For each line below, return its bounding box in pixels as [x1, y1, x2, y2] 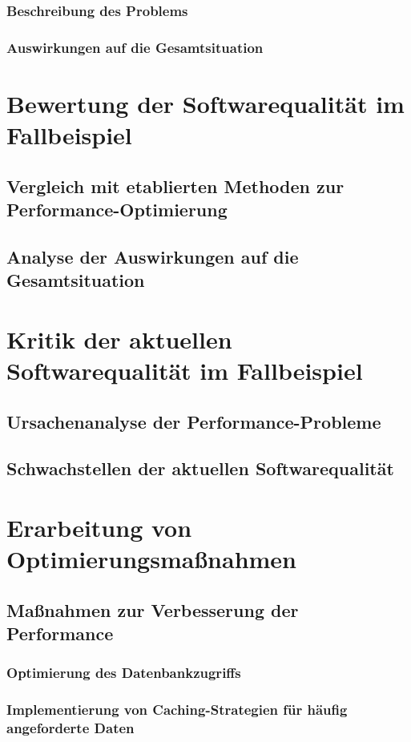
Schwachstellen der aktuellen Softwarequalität [6, 456, 394, 481]
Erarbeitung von [6, 510, 192, 543]
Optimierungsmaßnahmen [6, 542, 297, 575]
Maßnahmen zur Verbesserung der [6, 597, 299, 622]
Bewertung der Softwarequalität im [6, 87, 405, 119]
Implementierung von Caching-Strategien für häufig [6, 700, 348, 720]
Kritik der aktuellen [6, 322, 232, 355]
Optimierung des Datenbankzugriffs [6, 663, 241, 683]
